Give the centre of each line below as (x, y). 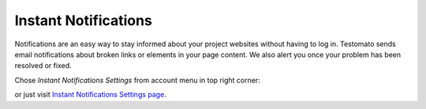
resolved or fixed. (43, 66)
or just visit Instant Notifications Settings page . (91, 95)
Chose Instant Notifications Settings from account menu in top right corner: (137, 80)
